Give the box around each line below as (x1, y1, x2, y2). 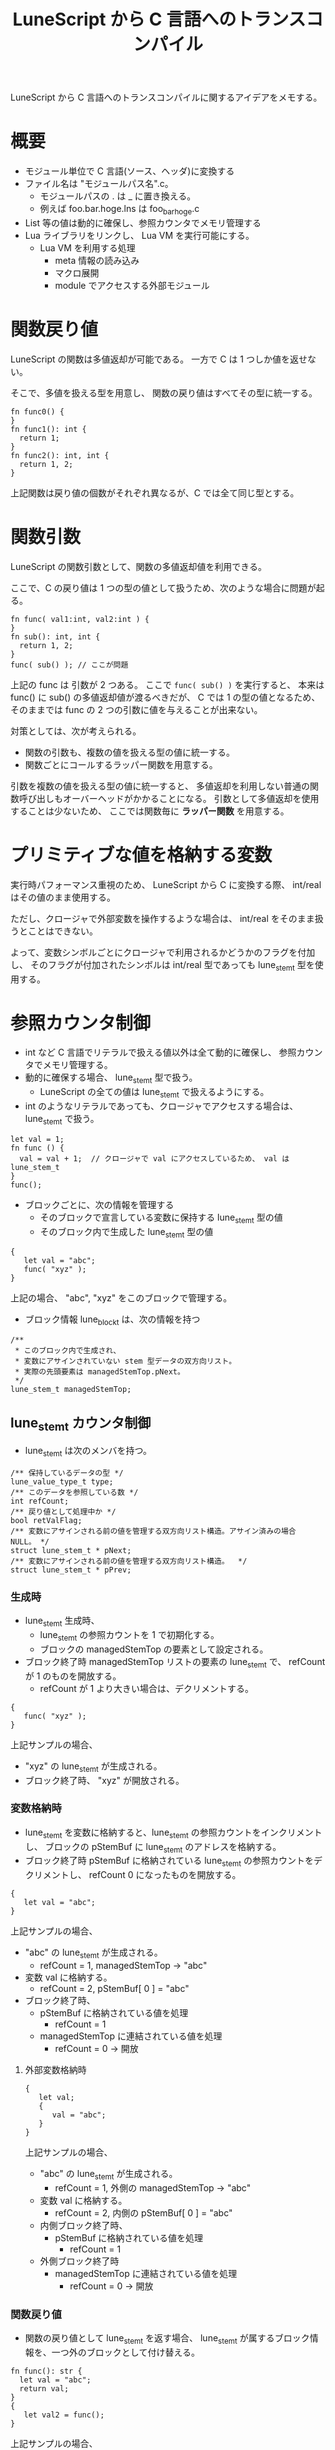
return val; (19, 2383, 70, 2394)
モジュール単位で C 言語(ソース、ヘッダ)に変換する (24, 165, 235, 177)
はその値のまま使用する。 (10, 891, 116, 903)
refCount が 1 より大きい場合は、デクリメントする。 (39, 1682, 254, 1694)
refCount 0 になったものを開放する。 (88, 1869, 242, 1881)
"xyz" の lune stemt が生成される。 (24, 1760, 163, 1774)
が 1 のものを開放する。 (24, 1670, 122, 1682)
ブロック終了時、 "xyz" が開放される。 (24, 1774, 185, 1786)
